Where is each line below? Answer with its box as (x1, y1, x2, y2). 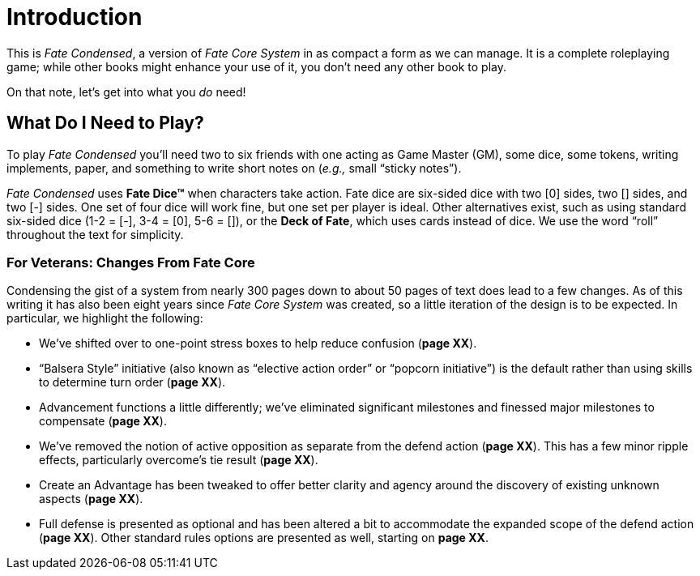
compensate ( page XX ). (39, 414, 167, 429)
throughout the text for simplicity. (6, 227, 184, 241)
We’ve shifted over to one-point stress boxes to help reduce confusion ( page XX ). (39, 336, 477, 351)
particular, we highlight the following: (6, 311, 203, 326)
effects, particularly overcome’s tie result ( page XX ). (39, 453, 318, 467)
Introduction (6, 3, 143, 31)
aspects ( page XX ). (39, 492, 143, 506)
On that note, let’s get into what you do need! (6, 84, 246, 99)
